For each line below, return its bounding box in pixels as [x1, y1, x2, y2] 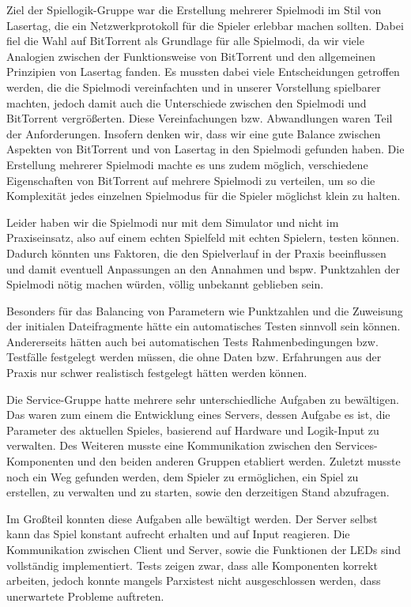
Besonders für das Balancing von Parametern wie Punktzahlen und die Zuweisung [6, 302, 403, 319]
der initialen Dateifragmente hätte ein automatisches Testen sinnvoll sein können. [6, 318, 401, 334]
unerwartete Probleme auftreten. [6, 587, 164, 604]
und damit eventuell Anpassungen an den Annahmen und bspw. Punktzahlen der [6, 260, 400, 277]
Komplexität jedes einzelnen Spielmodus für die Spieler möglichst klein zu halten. [6, 187, 401, 204]
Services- [335, 437, 378, 454]
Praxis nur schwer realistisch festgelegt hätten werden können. [6, 364, 307, 381]
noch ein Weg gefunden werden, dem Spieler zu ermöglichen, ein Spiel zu [6, 468, 359, 484]
